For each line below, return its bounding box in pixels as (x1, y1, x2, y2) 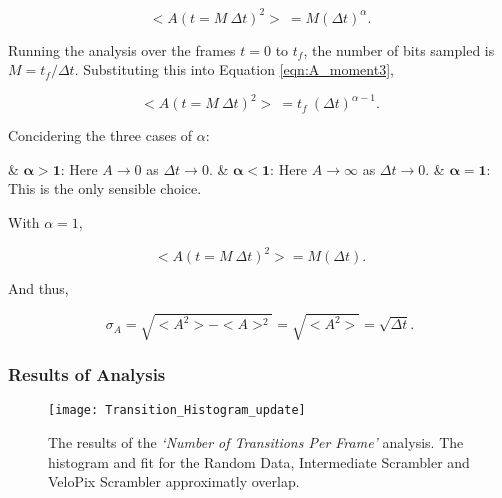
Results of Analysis (8, 362, 166, 387)
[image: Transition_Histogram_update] (48, 403, 306, 418)
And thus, (8, 278, 69, 299)
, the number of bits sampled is (303, 39, 495, 60)
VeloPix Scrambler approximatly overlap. (48, 471, 300, 492)
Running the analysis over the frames (8, 39, 236, 60)
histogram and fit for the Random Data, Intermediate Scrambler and (48, 451, 470, 472)
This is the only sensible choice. (8, 178, 202, 199)
